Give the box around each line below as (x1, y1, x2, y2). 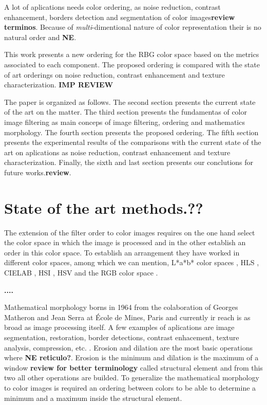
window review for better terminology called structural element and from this (4, 362, 263, 373)
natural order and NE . (4, 31, 77, 42)
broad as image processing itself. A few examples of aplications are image (4, 322, 235, 333)
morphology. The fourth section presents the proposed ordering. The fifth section (4, 126, 259, 137)
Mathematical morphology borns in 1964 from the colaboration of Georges (4, 302, 238, 312)
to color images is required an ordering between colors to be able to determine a (4, 382, 256, 393)
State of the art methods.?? (4, 197, 203, 218)
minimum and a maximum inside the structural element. (4, 392, 182, 403)
